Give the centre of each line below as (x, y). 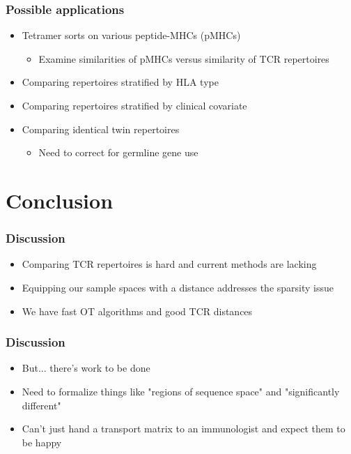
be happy (42, 442)
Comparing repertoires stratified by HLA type (120, 82)
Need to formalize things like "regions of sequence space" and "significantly (181, 391)
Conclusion (60, 200)
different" (41, 405)
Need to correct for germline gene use (118, 152)
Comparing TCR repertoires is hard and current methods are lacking (169, 264)
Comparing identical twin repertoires (101, 129)
